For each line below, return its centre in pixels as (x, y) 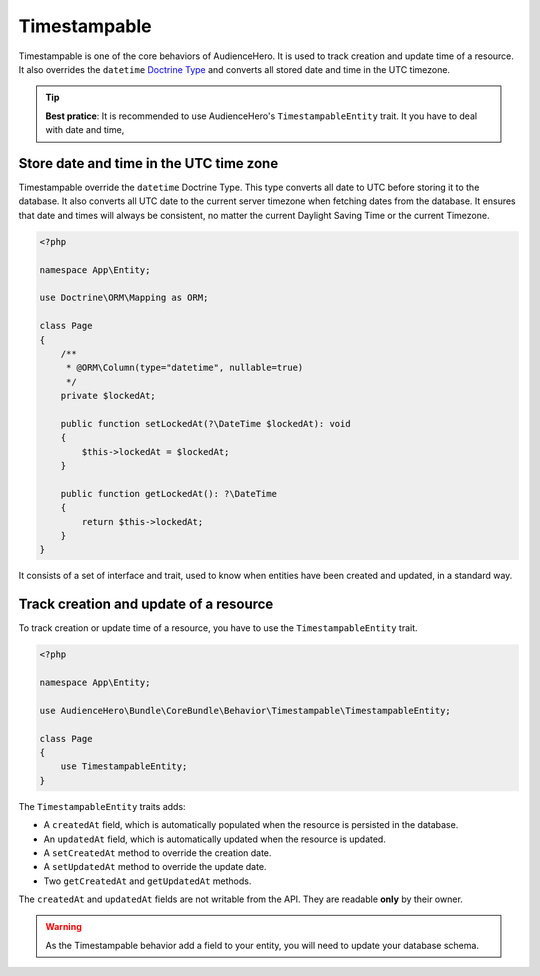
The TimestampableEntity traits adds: (102, 806)
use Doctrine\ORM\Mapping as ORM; (124, 298)
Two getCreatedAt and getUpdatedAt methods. (147, 881)
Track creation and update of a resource (146, 604)
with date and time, (85, 130)
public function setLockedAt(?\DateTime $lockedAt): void (205, 423)
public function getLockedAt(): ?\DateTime (168, 493)
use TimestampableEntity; (124, 766)
